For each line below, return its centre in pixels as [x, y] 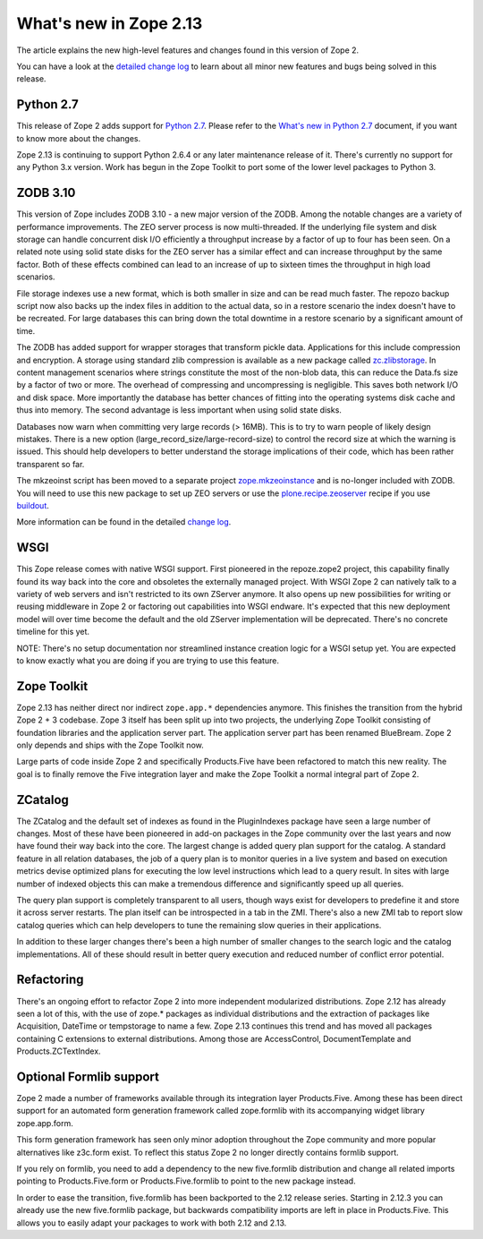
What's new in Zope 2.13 [110, 23]
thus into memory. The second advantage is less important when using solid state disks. [179, 410]
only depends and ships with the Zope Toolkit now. [110, 745]
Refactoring [50, 980]
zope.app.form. [45, 1123]
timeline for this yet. [53, 632]
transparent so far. [51, 464]
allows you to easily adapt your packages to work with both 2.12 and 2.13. [152, 1223]
